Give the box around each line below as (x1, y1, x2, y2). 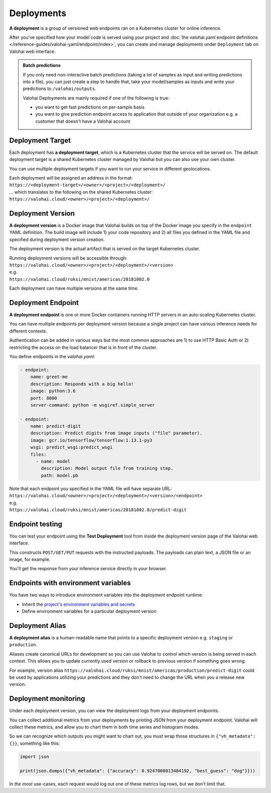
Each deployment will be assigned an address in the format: (9, 175, 133, 181)
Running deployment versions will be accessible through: (9, 255, 127, 261)
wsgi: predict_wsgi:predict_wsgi (30, 444, 113, 450)
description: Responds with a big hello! (30, 381, 134, 387)
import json (20, 754, 50, 759)
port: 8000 (30, 395, 57, 401)
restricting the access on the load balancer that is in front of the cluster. (9, 344, 158, 350)
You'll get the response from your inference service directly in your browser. (9, 566, 167, 572)
